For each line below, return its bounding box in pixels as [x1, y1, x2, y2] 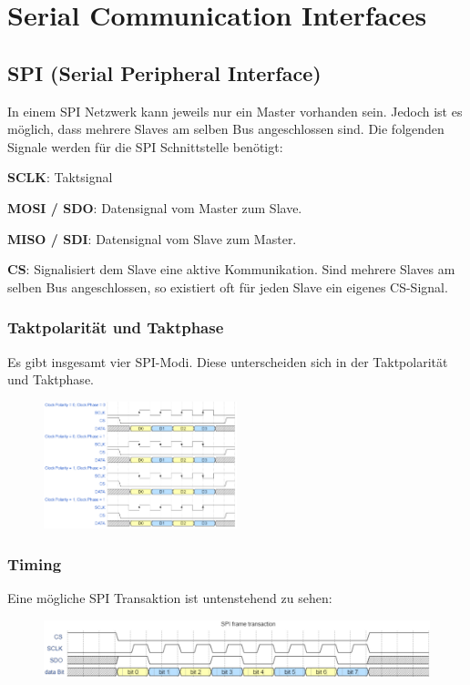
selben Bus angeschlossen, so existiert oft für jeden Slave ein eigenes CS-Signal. [7, 277, 448, 296]
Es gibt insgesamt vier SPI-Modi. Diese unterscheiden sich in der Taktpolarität [7, 352, 448, 371]
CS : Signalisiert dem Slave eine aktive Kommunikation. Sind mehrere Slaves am [7, 260, 455, 279]
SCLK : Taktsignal [7, 168, 113, 187]
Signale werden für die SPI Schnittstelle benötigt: [7, 137, 283, 156]
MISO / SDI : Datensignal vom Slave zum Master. [7, 229, 297, 248]
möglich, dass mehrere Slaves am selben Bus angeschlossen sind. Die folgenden [7, 119, 444, 138]
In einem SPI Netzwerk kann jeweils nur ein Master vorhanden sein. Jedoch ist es [7, 101, 463, 120]
